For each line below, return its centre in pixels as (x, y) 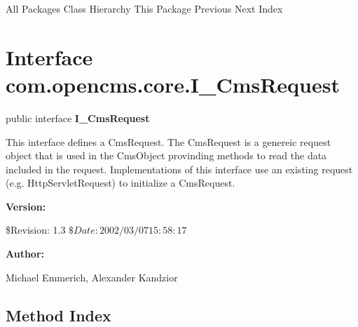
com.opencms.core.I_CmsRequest (173, 84)
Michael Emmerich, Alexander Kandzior (92, 277)
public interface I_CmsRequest (78, 118)
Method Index (58, 315)
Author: (25, 254)
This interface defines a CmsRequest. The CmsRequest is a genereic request (168, 141)
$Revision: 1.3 (36, 230)
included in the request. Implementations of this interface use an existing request (179, 169)
